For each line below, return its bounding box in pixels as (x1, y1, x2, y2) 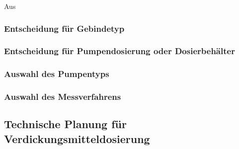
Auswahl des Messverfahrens (4, 90, 121, 103)
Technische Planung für (4, 116, 127, 132)
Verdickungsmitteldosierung (4, 131, 150, 146)
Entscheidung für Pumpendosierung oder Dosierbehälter (4, 45, 235, 57)
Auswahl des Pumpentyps (4, 68, 109, 80)
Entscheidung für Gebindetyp (4, 22, 125, 34)
